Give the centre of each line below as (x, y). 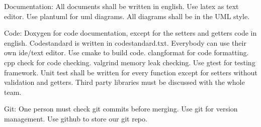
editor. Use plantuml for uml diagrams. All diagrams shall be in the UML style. (127, 16)
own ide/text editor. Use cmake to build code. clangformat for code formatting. (126, 52)
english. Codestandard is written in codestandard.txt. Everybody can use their (125, 42)
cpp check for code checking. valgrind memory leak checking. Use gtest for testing (130, 62)
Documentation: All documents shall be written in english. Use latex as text (121, 6)
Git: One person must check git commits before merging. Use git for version (121, 109)
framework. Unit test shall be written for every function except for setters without (131, 72)
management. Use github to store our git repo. (76, 118)
